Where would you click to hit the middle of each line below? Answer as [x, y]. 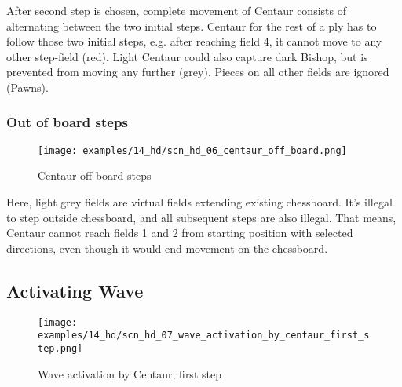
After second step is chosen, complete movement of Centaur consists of [176, 10]
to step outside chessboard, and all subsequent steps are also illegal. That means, [201, 217]
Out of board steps [67, 122]
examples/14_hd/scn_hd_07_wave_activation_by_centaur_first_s [204, 336]
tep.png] [60, 348]
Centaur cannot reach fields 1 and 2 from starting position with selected [180, 233]
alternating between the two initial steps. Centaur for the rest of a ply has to [192, 26]
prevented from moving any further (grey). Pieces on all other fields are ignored [198, 72]
